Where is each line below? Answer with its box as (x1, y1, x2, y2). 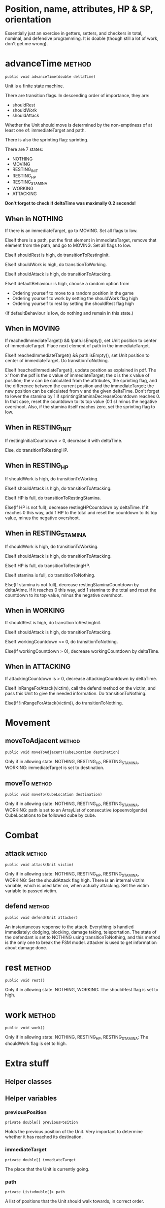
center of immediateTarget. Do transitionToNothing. (5, 357, 109, 363)
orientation (5, 14, 52, 25)
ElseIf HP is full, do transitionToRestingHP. (5, 563, 91, 569)
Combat (5, 830, 38, 841)
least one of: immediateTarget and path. (5, 127, 86, 133)
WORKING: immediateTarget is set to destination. (5, 765, 104, 771)
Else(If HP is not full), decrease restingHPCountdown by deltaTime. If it (5, 504, 149, 510)
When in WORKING (5, 606, 65, 615)
